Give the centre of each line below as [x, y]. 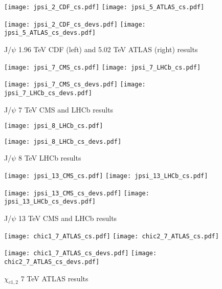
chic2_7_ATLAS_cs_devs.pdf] [52, 262]
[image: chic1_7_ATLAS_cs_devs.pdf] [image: [81, 253]
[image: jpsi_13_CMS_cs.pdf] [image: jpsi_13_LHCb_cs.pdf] [106, 176]
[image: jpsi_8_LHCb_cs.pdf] [54, 126]
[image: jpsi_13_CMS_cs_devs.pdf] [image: [77, 193]
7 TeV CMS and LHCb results [66, 109]
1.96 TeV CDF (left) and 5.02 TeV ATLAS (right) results [108, 49]
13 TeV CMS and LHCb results [68, 218]
